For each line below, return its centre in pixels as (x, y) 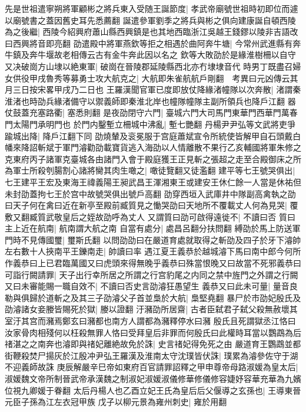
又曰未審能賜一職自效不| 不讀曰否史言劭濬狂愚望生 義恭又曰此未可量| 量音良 (151, 286)
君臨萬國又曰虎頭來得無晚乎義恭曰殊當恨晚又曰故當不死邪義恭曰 (177, 263)
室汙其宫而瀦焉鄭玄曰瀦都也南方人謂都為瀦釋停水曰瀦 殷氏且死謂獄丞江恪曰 (150, 321)
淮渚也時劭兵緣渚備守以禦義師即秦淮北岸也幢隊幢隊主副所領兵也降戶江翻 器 (150, 101)
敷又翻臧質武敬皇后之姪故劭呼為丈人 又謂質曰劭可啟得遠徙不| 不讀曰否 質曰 (150, 216)
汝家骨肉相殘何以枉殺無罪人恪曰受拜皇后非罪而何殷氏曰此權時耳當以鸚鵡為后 (153, 332)
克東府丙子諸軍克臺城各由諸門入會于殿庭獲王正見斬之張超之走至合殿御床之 (149, 158)
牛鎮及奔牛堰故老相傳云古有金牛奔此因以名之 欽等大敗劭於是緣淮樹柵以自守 (150, 55)
